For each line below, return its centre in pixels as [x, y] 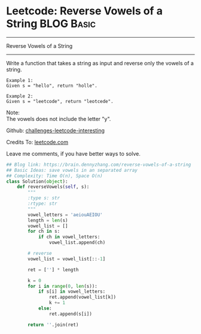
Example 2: [20, 96]
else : [45, 309]
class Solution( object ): [37, 181]
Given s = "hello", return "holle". [52, 86]
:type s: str [44, 198]
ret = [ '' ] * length [53, 270]
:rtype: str [43, 204]
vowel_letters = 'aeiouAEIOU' [65, 215]
